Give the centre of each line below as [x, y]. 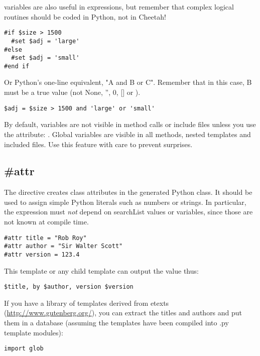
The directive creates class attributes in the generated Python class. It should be [128, 192]
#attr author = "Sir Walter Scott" [63, 246]
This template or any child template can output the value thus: [101, 270]
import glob [24, 349]
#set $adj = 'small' [45, 58]
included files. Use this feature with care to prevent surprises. [98, 144]
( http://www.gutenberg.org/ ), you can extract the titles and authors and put [123, 313]
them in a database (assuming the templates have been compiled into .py [116, 323]
